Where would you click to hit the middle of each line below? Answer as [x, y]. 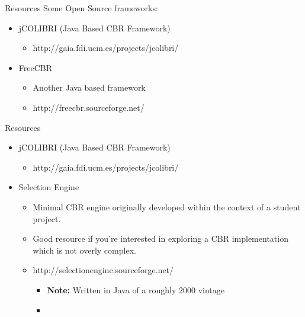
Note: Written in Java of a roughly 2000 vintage [136, 289]
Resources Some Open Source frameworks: [81, 8]
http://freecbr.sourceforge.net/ [89, 107]
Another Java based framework [89, 87]
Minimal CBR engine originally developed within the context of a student [167, 206]
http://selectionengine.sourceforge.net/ [103, 270]
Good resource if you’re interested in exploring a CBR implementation [160, 238]
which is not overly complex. [84, 250]
